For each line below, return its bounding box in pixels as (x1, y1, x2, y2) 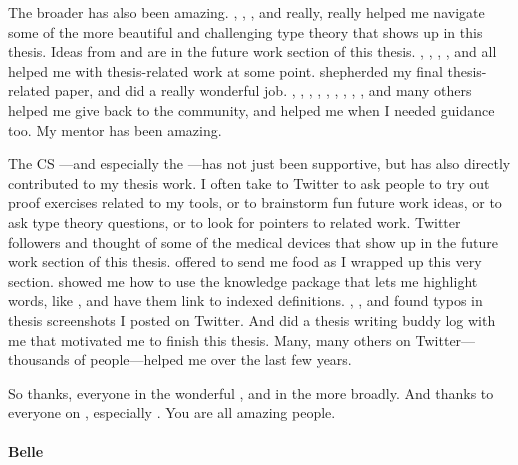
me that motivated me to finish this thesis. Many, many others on (8, 329, 411, 350)
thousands (8, 349, 70, 370)
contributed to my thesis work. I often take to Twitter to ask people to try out (8, 172, 490, 193)
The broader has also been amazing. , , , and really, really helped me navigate (8, 2, 485, 22)
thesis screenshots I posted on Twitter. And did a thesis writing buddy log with (8, 309, 496, 330)
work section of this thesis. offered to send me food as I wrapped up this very (8, 251, 482, 272)
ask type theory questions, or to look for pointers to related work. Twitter (8, 211, 461, 232)
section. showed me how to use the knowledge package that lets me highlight (8, 270, 478, 291)
